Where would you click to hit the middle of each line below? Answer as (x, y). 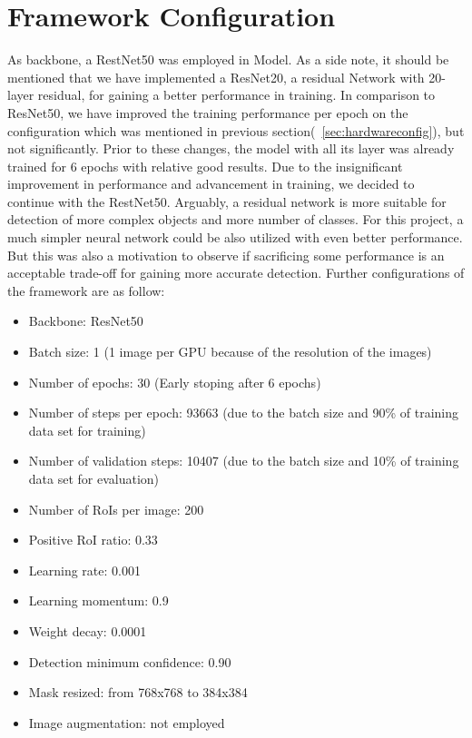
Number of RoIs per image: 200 (116, 509)
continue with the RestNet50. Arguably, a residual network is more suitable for (227, 201)
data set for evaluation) (94, 478)
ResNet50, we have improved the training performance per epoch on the (208, 112)
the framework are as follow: (86, 290)
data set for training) (87, 430)
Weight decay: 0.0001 (88, 630)
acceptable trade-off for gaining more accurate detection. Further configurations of (236, 273)
